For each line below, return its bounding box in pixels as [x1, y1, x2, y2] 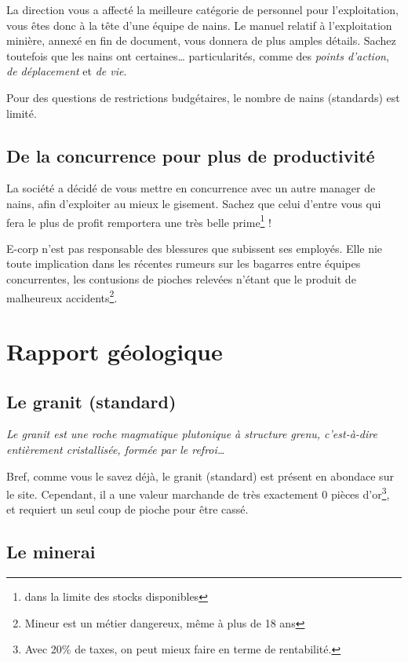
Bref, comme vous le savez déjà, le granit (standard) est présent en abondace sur [6, 467, 394, 484]
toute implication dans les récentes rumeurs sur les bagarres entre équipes [6, 255, 361, 272]
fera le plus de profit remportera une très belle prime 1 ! [6, 211, 272, 230]
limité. [6, 104, 37, 121]
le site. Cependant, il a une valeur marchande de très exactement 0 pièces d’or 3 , [6, 484, 390, 502]
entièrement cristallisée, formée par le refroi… [6, 441, 225, 457]
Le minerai [6, 539, 96, 564]
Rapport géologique [6, 335, 223, 368]
